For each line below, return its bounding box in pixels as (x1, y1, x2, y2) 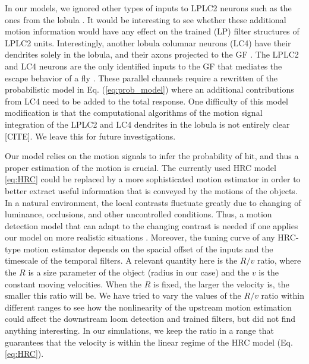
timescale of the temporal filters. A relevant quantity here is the (5, 254, 238, 267)
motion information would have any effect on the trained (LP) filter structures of (5, 25, 299, 37)
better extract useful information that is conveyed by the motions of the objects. (5, 184, 298, 197)
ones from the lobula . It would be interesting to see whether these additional (5, 13, 286, 26)
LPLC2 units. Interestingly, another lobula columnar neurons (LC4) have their (5, 36, 291, 49)
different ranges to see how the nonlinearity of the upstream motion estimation (5, 300, 292, 313)
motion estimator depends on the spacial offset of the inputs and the (23, 242, 273, 255)
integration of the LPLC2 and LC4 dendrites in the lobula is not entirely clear (5, 118, 290, 130)
